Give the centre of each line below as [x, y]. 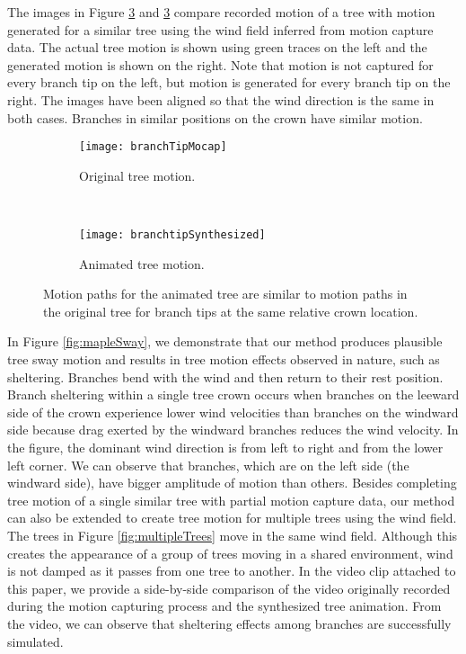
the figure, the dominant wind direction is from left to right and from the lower [225, 447]
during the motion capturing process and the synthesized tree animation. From [224, 606]
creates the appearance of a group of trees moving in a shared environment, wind [230, 553]
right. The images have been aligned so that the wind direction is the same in [221, 99]
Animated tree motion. [142, 263]
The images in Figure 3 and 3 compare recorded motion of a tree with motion [221, 12]
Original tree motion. [137, 175]
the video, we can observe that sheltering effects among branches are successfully [229, 623]
